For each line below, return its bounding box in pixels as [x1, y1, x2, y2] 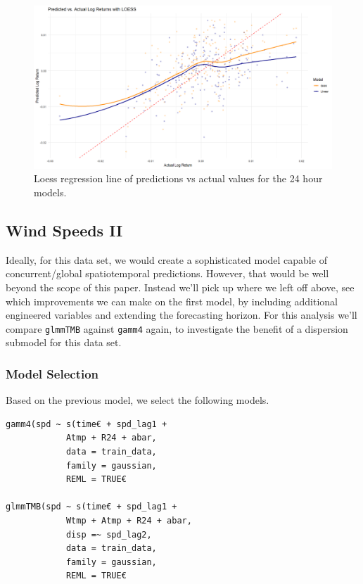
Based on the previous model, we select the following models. [6, 393, 269, 407]
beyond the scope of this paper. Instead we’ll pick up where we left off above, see [6, 280, 355, 295]
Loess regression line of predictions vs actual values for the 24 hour [34, 171, 323, 186]
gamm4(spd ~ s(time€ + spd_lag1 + [6, 419, 167, 429]
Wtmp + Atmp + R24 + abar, [65, 516, 192, 526]
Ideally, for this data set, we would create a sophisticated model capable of [6, 252, 327, 267]
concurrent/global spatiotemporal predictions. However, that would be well [6, 266, 329, 281]
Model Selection [6, 365, 99, 382]
